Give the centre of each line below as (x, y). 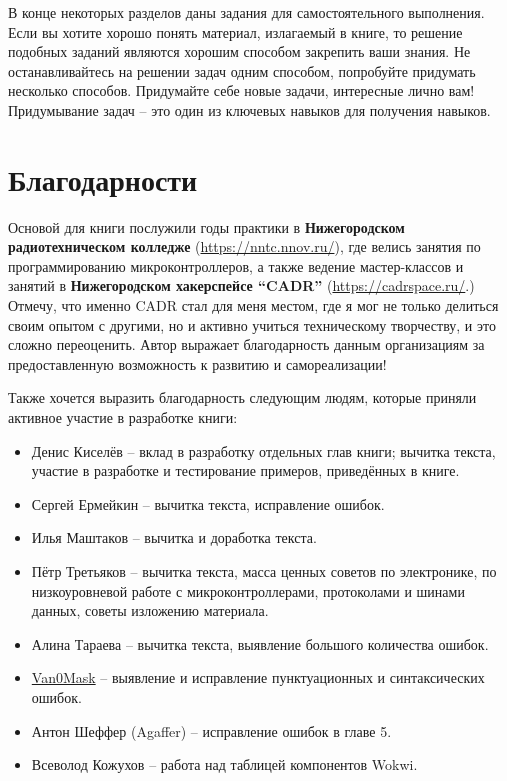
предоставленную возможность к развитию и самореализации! (197, 363)
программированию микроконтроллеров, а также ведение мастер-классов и (236, 265)
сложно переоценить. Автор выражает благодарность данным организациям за (246, 344)
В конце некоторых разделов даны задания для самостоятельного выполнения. (246, 12)
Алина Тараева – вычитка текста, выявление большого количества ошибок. (260, 643)
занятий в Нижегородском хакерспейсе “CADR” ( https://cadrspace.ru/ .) (241, 285)
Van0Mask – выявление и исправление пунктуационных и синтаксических (258, 677)
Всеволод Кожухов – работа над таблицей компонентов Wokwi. (224, 764)
